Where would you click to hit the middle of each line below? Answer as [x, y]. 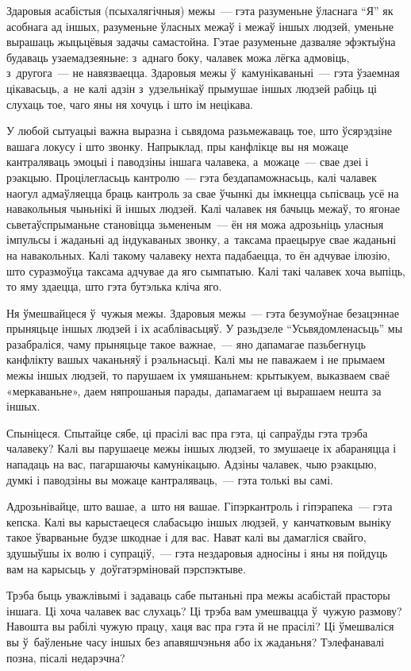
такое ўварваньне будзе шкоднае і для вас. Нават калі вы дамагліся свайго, [186, 537]
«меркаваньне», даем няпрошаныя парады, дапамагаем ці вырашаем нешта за [194, 390]
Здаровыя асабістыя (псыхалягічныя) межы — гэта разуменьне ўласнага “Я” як [200, 10]
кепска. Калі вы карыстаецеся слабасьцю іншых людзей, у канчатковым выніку [199, 521]
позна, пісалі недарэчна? [66, 657]
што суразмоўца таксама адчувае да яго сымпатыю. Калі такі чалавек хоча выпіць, [206, 270]
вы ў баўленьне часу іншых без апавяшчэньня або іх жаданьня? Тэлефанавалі [196, 641]
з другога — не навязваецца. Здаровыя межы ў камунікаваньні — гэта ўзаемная [203, 73]
